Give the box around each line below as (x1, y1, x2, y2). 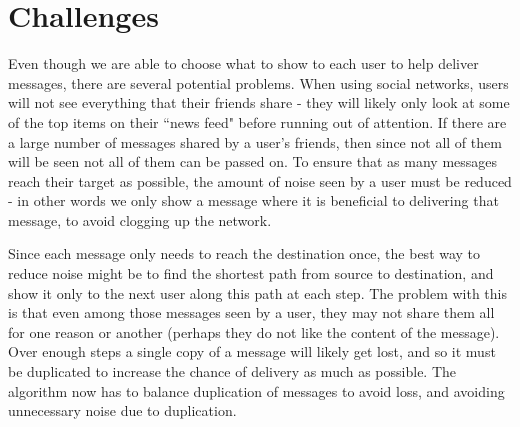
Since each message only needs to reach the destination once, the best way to (8, 243, 481, 264)
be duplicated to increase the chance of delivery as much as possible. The (8, 361, 457, 382)
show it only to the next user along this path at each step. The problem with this (8, 282, 508, 303)
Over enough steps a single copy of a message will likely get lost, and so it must (8, 341, 496, 362)
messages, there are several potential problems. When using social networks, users (8, 72, 509, 93)
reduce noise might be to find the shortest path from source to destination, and (8, 263, 494, 284)
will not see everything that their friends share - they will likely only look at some (8, 92, 510, 113)
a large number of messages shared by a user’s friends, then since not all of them (8, 131, 502, 152)
